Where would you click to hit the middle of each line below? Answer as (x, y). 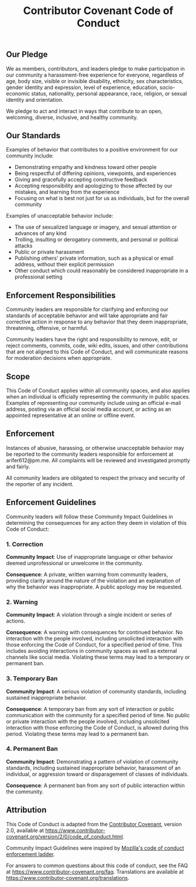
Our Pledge (27, 55)
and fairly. (18, 466)
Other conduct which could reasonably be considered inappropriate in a (101, 271)
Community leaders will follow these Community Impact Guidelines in (90, 517)
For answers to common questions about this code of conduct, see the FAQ (97, 865)
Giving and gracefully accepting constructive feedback (81, 180)
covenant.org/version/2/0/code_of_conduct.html (64, 836)
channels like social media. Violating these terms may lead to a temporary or (98, 657)
